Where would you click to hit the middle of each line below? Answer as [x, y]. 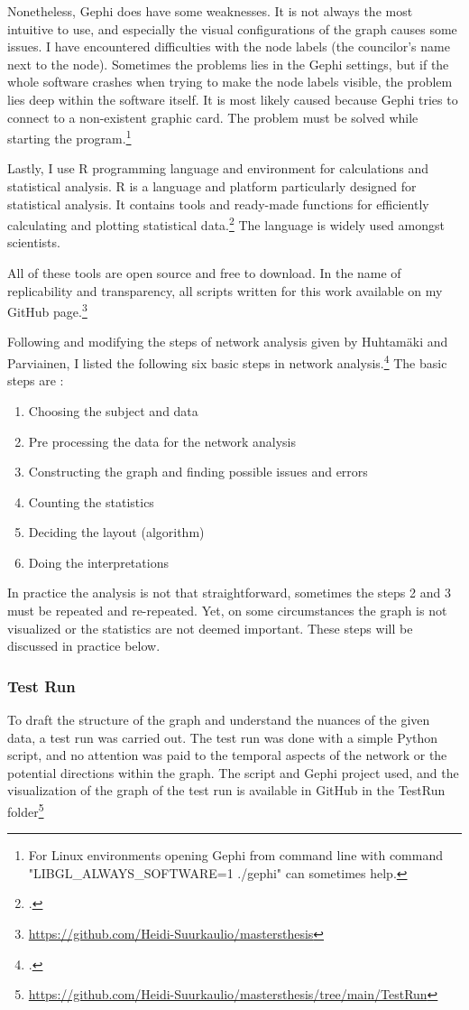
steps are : [36, 380]
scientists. [34, 242]
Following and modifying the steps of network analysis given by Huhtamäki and [228, 342]
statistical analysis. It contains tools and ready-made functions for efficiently [218, 204]
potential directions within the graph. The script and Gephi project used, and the [233, 772]
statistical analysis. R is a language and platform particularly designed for [212, 186]
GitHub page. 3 [47, 310]
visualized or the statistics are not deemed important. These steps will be [210, 628]
